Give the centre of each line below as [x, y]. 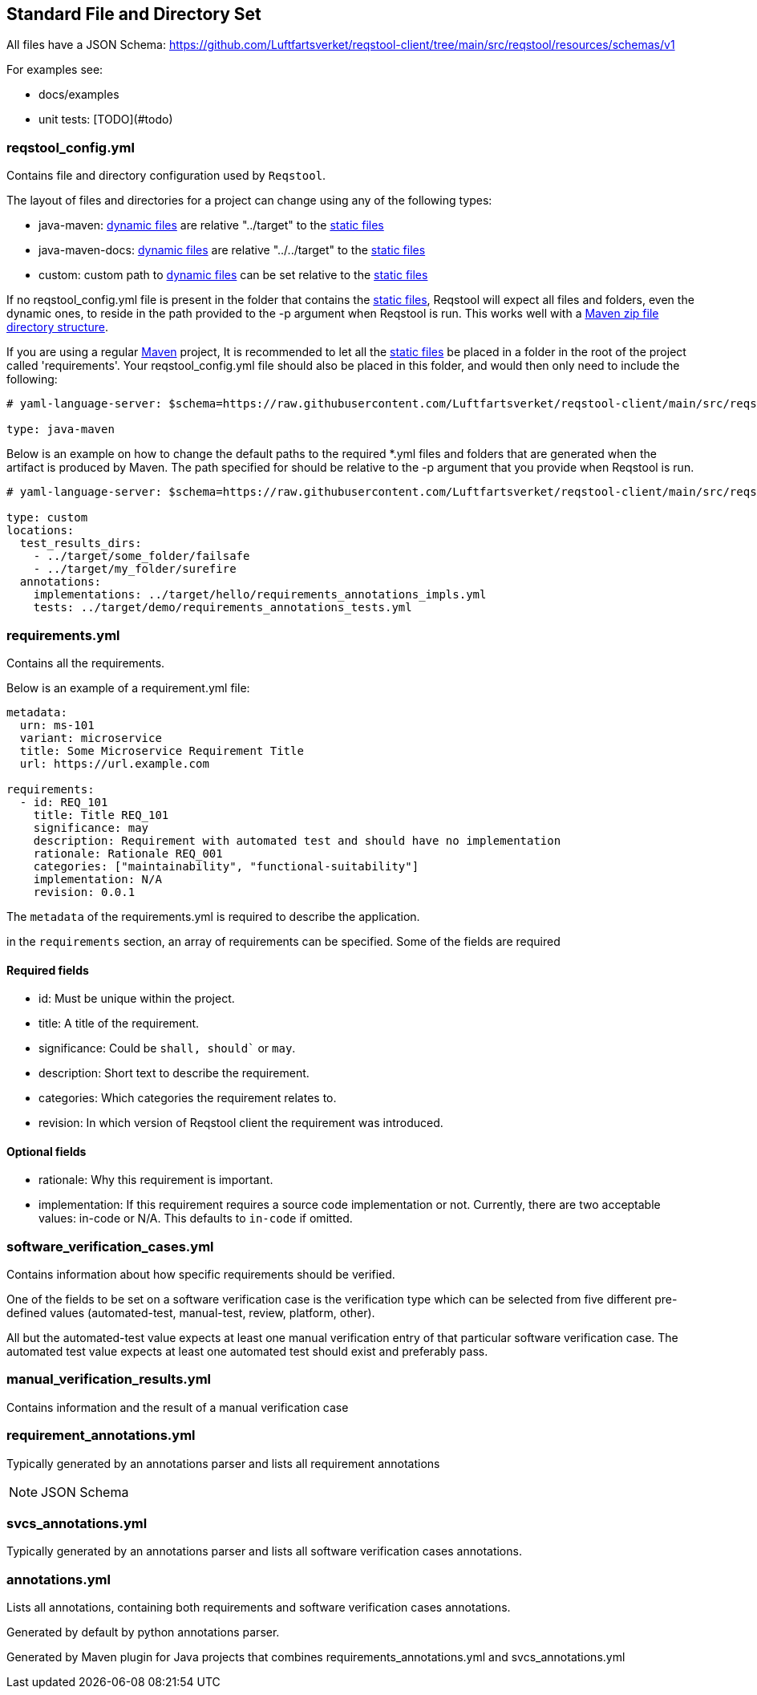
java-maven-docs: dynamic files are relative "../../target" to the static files [232, 250]
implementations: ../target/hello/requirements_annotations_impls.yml [260, 595]
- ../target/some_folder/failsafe [142, 556]
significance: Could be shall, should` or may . [167, 1048]
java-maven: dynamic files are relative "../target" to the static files [211, 225]
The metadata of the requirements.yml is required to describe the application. [213, 916]
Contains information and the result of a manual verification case [178, 1407]
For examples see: [55, 70]
